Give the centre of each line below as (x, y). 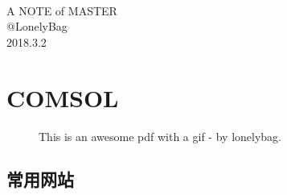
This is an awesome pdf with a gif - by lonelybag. (160, 136)
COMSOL (63, 97)
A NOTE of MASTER (62, 10)
